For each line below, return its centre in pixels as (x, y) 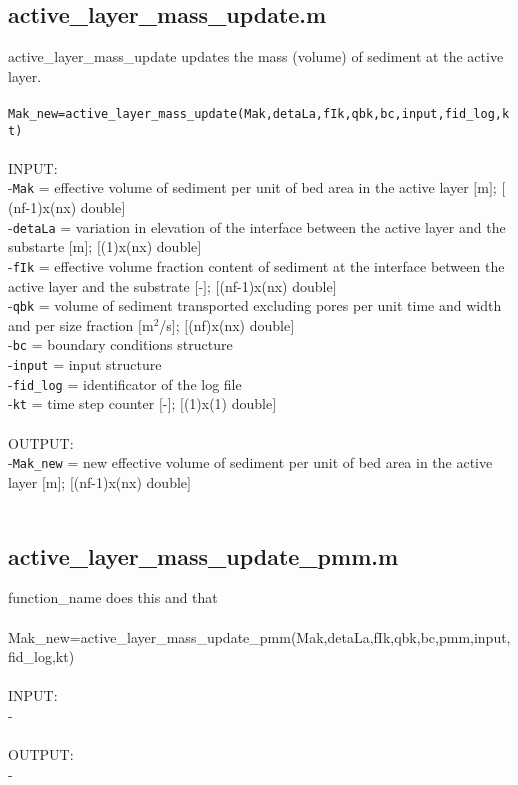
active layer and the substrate (99, 285)
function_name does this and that (113, 597)
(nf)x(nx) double (239, 324)
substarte (36, 246)
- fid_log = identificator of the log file (125, 383)
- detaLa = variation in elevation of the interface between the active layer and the (257, 226)
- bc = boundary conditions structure (120, 344)
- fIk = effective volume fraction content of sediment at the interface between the (256, 265)
